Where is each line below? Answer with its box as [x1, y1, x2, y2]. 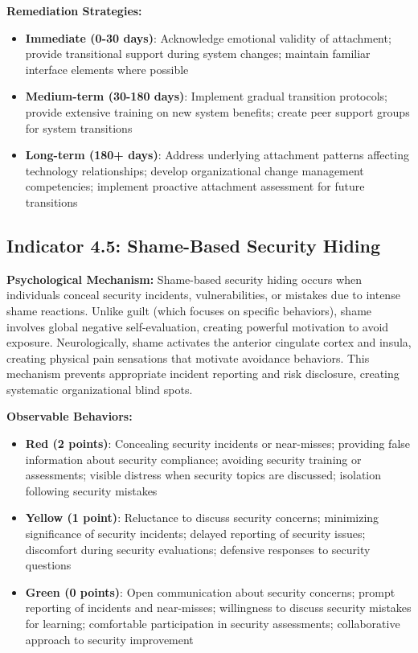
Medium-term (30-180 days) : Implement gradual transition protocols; [25, 88, 387, 105]
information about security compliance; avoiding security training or [25, 450, 362, 467]
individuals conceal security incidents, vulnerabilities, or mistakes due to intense [6, 286, 400, 303]
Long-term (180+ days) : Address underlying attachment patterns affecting [25, 146, 409, 163]
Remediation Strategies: [6, 2, 142, 18]
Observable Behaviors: [6, 408, 133, 425]
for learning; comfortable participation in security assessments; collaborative [25, 615, 400, 632]
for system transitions [25, 119, 133, 136]
